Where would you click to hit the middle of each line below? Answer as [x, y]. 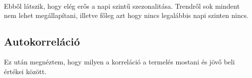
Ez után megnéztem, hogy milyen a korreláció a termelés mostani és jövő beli [119, 61]
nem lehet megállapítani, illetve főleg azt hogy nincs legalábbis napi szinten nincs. [126, 15]
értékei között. [25, 71]
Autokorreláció [42, 41]
